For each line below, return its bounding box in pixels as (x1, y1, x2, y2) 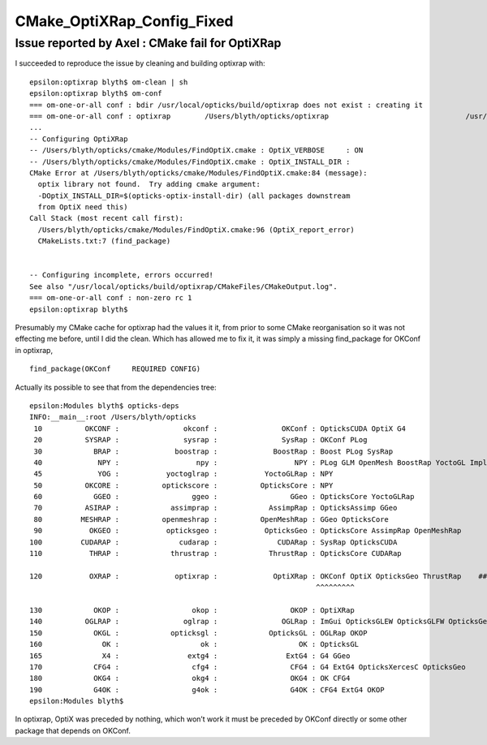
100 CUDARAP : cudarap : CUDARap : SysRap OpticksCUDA (29, 537, 398, 547)
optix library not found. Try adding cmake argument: (37, 179, 261, 189)
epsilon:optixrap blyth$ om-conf (29, 89, 162, 98)
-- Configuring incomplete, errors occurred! (29, 270, 214, 280)
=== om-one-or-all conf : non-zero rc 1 (29, 293, 192, 303)
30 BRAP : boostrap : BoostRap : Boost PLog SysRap (33, 446, 394, 456)
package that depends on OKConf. (15, 726, 131, 735)
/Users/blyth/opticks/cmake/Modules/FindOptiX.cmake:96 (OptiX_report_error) (37, 225, 355, 235)
